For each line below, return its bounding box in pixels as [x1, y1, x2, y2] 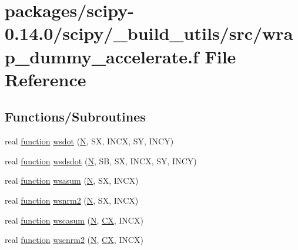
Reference [5, 67, 86, 91]
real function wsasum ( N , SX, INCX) [5, 174, 139, 187]
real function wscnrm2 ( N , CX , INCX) [5, 234, 143, 246]
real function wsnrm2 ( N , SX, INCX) [5, 194, 139, 206]
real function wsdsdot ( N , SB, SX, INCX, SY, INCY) [5, 154, 197, 167]
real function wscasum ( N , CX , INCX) [5, 214, 143, 226]
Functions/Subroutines [5, 107, 146, 126]
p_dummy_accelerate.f [5, 44, 199, 68]
